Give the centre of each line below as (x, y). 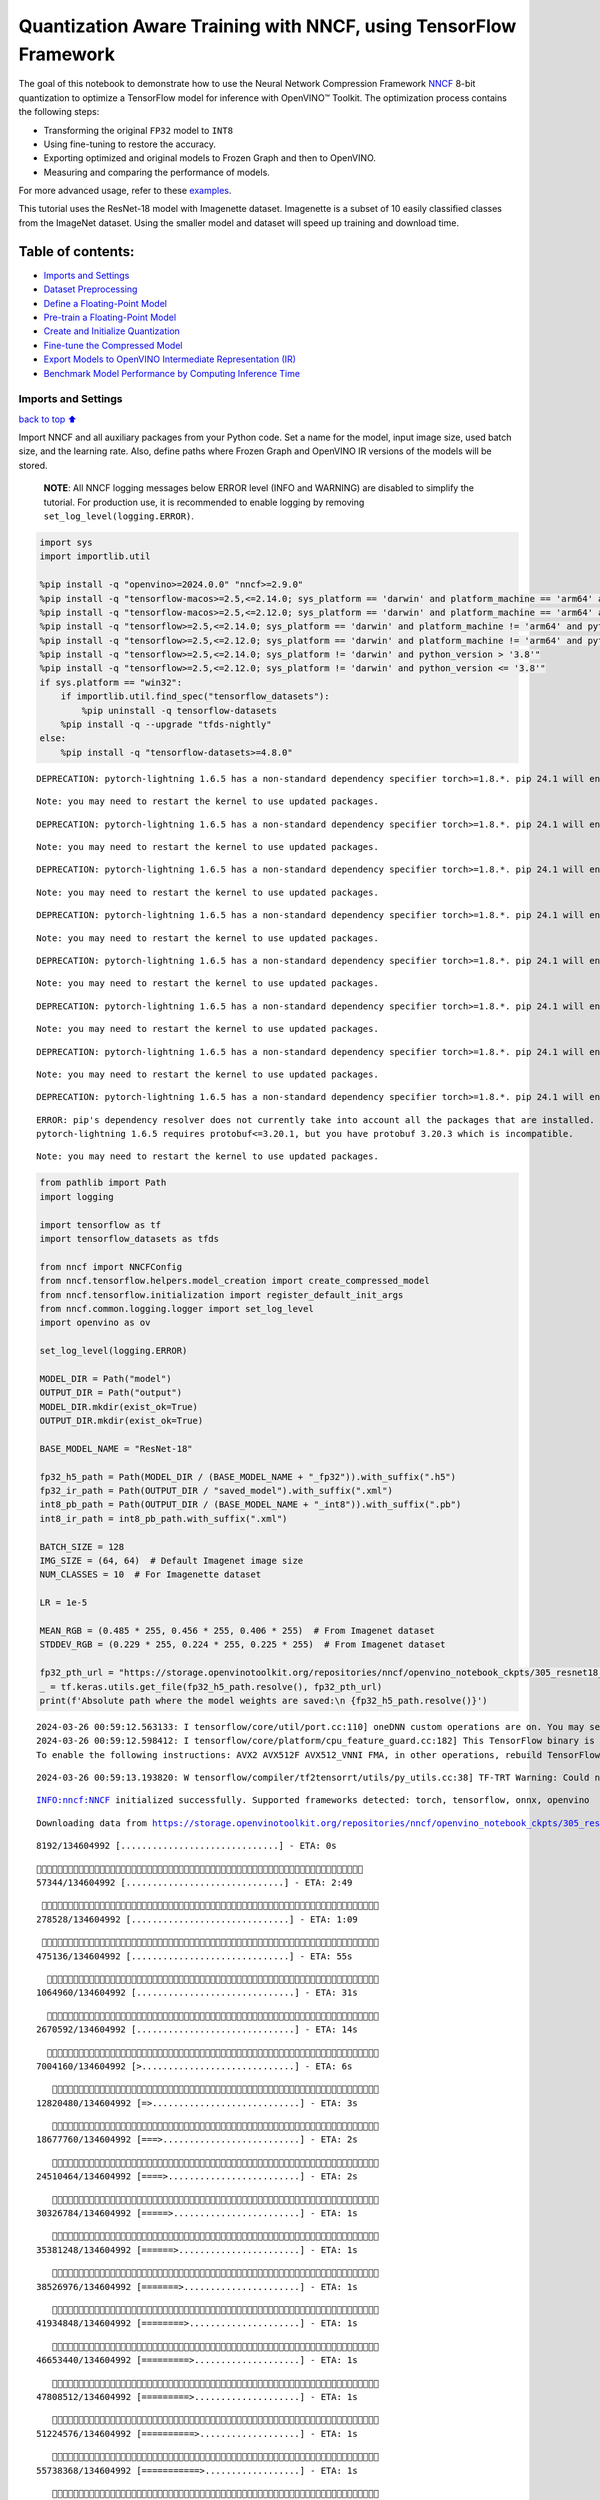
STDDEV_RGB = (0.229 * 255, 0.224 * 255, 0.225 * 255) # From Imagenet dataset (242, 1644)
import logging (76, 1196)
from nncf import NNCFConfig (111, 1266)
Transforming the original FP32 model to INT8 (138, 130)
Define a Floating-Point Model (105, 303)
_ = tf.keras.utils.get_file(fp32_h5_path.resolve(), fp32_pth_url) (211, 1686)
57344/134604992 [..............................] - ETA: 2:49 (194, 1882)
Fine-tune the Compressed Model (113, 345)
